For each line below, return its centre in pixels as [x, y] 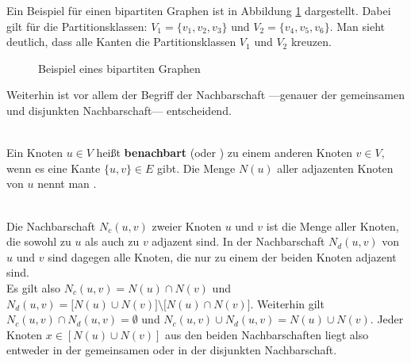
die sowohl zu [39, 241]
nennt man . [67, 183]
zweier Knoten [186, 225]
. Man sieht [357, 26]
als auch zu [112, 241]
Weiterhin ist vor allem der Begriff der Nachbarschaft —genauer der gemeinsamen [205, 95]
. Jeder [387, 319]
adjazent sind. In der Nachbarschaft [238, 241]
